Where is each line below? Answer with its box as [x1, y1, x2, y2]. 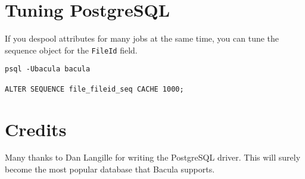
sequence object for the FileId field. [5, 43, 138, 56]
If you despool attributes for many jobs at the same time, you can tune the [5, 32, 279, 45]
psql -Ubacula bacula [5, 65, 91, 74]
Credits [5, 117, 67, 141]
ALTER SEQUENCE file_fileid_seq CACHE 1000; [5, 84, 184, 93]
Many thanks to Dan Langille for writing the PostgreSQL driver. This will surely [5, 151, 301, 164]
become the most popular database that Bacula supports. [5, 163, 215, 175]
